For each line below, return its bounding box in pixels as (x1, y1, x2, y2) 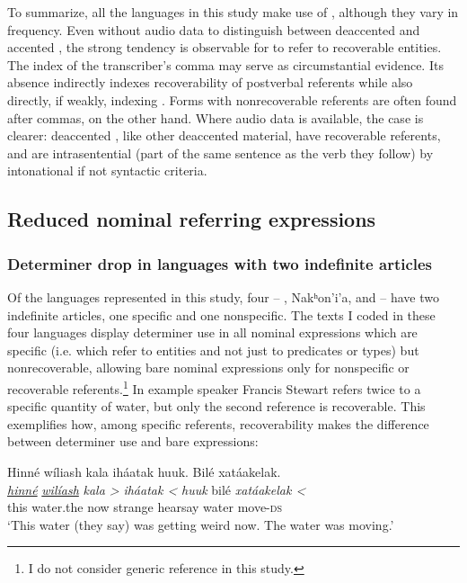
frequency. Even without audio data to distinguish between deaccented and (7, 20, 420, 39)
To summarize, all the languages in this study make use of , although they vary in (7, 3, 459, 21)
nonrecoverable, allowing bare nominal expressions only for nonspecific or (7, 358, 410, 377)
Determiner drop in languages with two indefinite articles (7, 252, 433, 274)
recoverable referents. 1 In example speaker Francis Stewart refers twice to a (7, 376, 421, 398)
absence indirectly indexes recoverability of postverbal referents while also (7, 73, 413, 92)
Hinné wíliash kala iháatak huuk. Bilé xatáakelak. (7, 462, 281, 480)
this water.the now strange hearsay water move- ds (7, 498, 282, 516)
